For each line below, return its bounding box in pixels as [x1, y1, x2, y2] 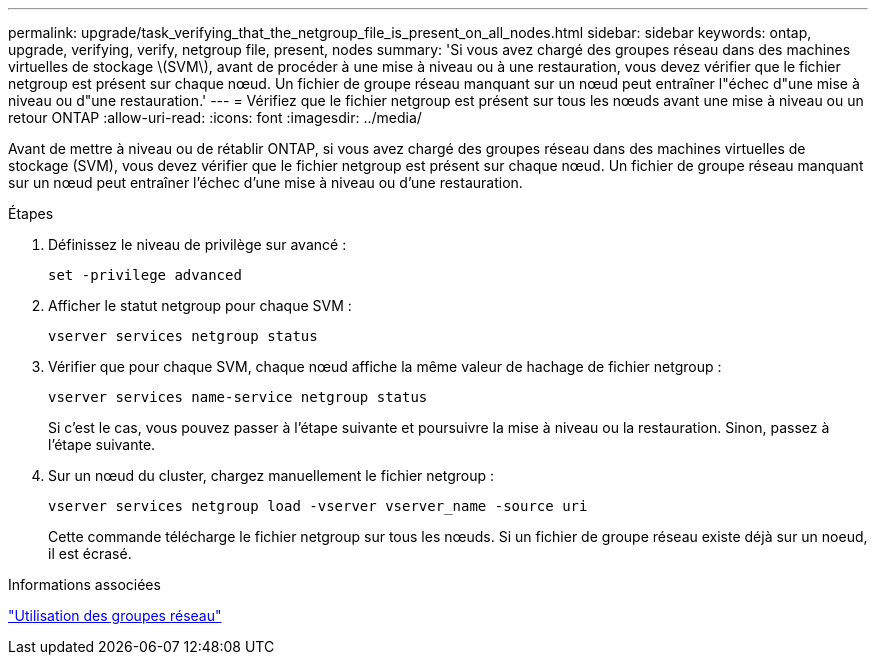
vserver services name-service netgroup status [48, 389, 428, 405]
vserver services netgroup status [48, 328, 318, 344]
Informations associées [8, 576, 161, 593]
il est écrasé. [48, 545, 132, 562]
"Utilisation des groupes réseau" [8, 607, 222, 624]
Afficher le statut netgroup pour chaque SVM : [48, 297, 352, 314]
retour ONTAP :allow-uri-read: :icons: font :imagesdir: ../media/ [8, 109, 422, 126]
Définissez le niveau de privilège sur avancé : [48, 236, 347, 253]
